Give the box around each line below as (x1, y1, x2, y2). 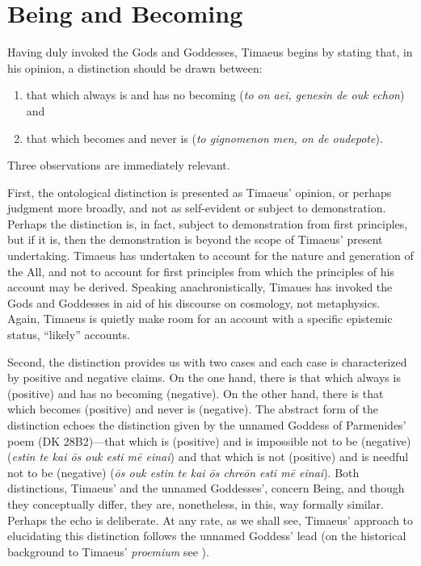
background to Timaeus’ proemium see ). (7, 543, 209, 560)
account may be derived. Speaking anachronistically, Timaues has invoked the (7, 279, 393, 296)
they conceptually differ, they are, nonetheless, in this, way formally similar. (7, 495, 384, 512)
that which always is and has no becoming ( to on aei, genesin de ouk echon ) (26, 86, 405, 103)
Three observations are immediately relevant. (7, 157, 230, 174)
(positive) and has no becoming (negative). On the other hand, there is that (7, 384, 384, 401)
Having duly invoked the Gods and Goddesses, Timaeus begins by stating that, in (7, 44, 413, 61)
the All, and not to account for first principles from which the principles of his (7, 262, 394, 279)
